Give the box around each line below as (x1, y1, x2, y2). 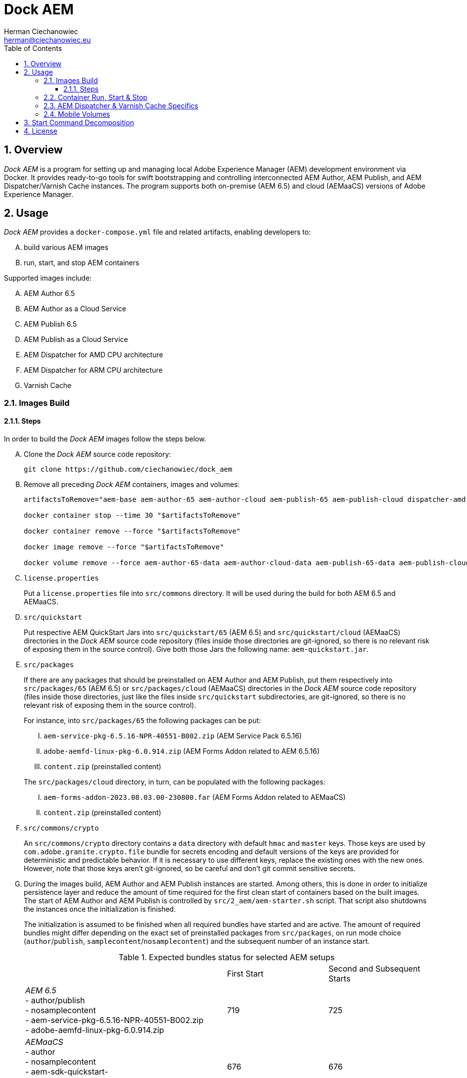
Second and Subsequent (328, 964, 420, 974)
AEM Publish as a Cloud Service (24, 335, 128, 344)
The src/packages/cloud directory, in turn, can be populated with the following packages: (24, 778, 326, 786)
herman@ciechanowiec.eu (4, 35, 91, 44)
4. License (24, 126, 57, 135)
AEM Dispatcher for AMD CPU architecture (24, 350, 163, 359)
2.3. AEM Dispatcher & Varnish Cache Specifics (44, 101, 198, 110)
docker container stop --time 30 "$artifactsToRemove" (24, 511, 241, 520)
